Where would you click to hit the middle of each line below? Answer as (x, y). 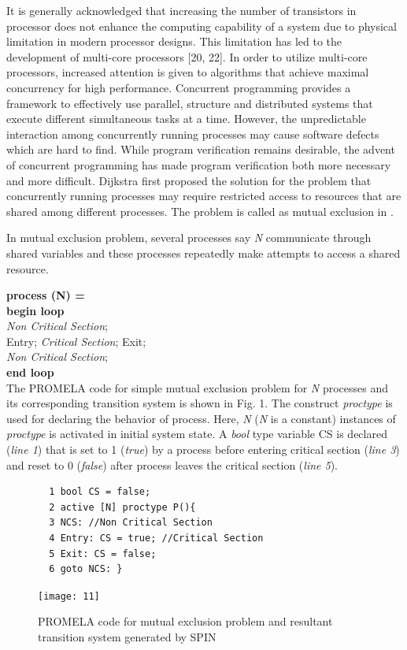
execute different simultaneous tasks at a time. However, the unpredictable (186, 119)
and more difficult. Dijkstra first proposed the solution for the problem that (189, 180)
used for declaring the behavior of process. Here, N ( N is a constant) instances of (201, 418)
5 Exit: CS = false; (103, 553)
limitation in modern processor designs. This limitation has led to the (174, 41)
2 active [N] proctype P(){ (122, 507)
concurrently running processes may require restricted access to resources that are (204, 196)
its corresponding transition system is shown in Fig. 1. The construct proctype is (200, 403)
